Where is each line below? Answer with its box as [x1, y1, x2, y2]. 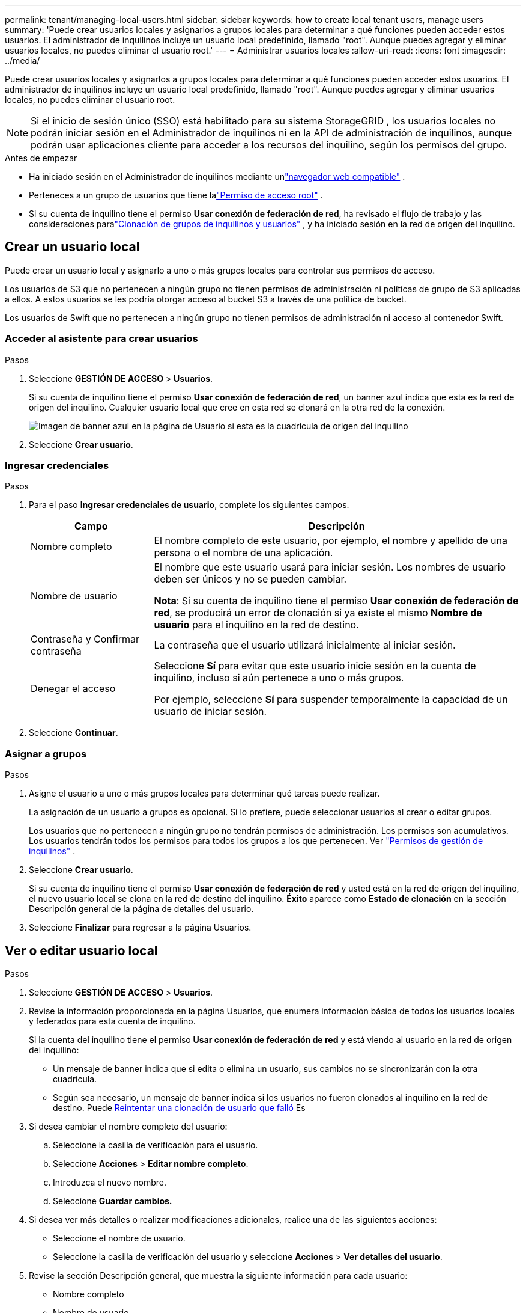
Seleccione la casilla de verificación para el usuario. [53, 1139, 258, 1150]
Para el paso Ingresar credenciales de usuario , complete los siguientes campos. [29, 500, 349, 510]
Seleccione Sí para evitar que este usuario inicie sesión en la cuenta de [154, 660, 476, 672]
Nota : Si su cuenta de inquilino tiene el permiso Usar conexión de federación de [154, 595, 519, 607]
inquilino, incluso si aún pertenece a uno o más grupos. [154, 672, 404, 684]
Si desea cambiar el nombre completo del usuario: [29, 1121, 228, 1131]
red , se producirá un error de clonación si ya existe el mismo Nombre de [154, 607, 482, 619]
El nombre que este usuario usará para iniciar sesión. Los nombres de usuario [154, 561, 506, 574]
